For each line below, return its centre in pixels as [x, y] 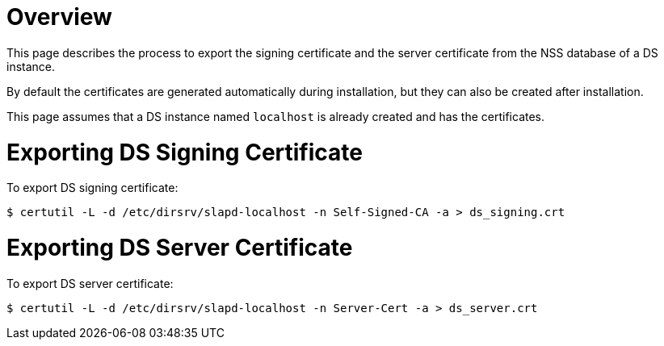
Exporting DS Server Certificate [180, 248]
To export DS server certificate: [90, 283]
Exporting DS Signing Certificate [185, 152]
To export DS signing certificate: [92, 188]
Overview [59, 17]
